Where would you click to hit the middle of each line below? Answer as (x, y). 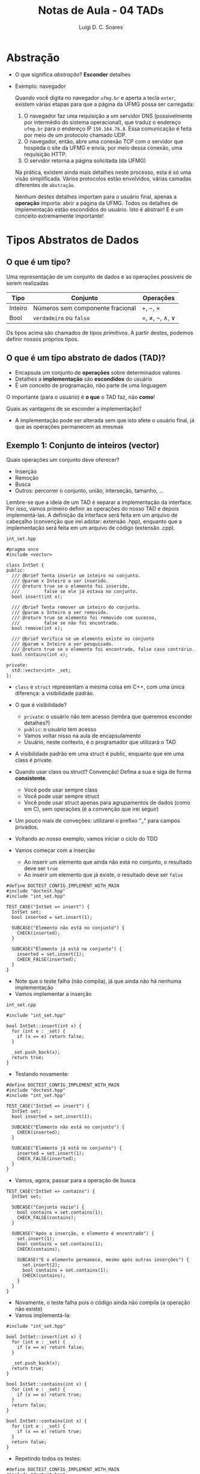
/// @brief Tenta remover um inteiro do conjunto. (76, 607)
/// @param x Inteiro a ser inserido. (60, 581)
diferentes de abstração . (45, 185)
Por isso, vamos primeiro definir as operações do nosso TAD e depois (92, 509)
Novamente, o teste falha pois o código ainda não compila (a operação (102, 1303)
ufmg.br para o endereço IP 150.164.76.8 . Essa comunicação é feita (108, 128)
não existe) (29, 1309)
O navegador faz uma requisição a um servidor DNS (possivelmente (108, 115)
